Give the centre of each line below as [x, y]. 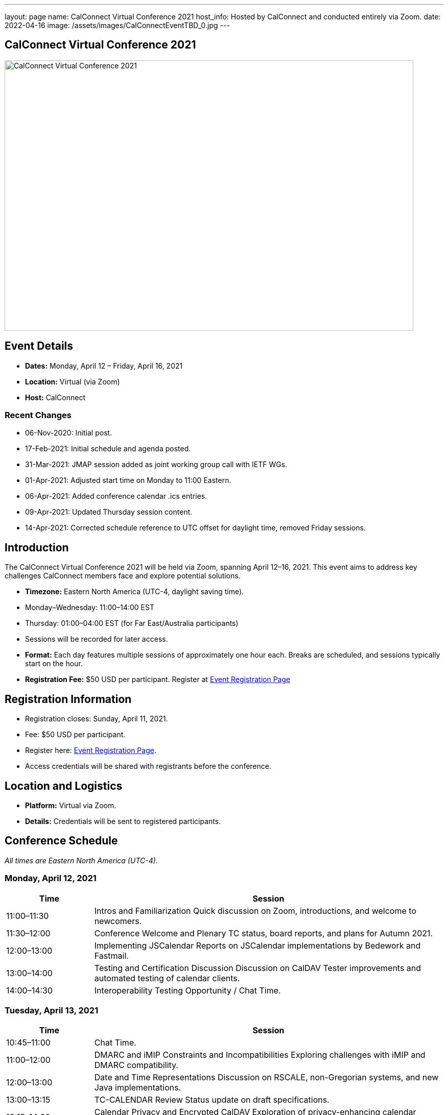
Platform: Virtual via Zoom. [71, 805]
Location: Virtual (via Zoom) [73, 381]
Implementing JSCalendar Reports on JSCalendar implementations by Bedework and [257, 945]
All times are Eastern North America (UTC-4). [81, 860]
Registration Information [68, 699]
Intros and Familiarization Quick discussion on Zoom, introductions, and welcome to [255, 911]
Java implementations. [138, 1088]
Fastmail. [111, 955]
